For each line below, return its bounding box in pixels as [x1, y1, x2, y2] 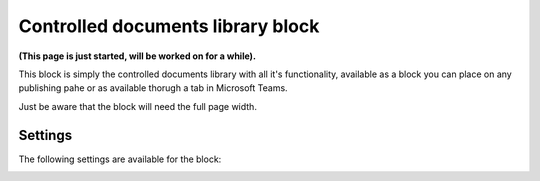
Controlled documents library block [18, 15, 320, 37]
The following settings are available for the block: [18, 153, 222, 165]
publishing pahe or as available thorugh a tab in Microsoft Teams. [18, 82, 289, 94]
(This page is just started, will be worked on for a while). [18, 50, 257, 62]
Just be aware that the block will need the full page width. [18, 100, 257, 112]
